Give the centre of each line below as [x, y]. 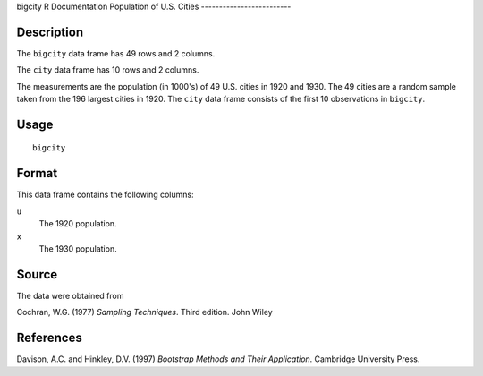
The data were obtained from [70, 295]
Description [50, 32]
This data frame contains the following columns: [105, 195]
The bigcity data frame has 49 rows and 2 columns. [116, 53]
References [49, 338]
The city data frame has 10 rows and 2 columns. [108, 70]
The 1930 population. [78, 248]
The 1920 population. [78, 224]
